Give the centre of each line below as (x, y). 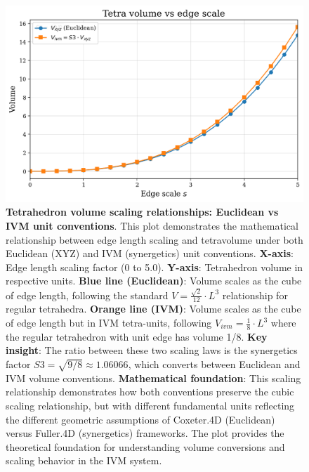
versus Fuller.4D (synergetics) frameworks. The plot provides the (145, 433)
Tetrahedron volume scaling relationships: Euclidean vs (142, 212)
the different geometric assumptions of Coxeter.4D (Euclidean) (140, 419)
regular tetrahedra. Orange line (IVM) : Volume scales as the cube (153, 309)
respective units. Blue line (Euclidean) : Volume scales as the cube (154, 281)
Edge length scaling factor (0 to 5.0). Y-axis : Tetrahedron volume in (154, 267)
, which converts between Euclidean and (214, 364)
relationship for (255, 295)
